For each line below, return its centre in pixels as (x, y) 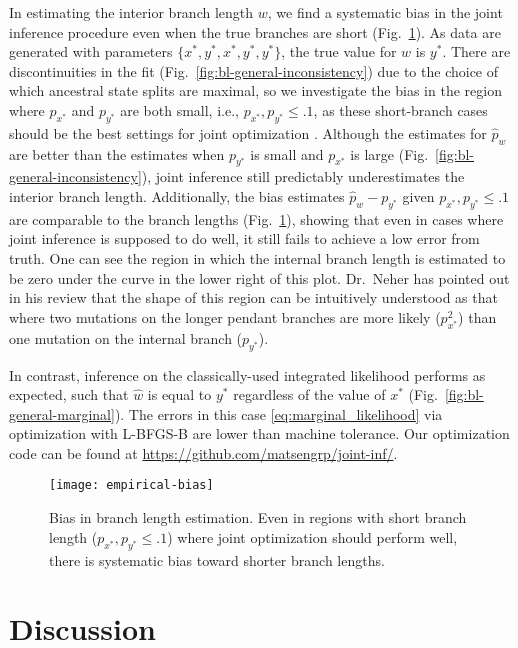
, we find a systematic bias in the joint (385, 12)
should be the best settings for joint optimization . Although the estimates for (248, 132)
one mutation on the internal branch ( (126, 337)
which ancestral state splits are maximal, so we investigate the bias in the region (255, 90)
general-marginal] (62, 413)
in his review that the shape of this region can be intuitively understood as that (253, 297)
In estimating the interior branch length (131, 12)
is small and (287, 153)
